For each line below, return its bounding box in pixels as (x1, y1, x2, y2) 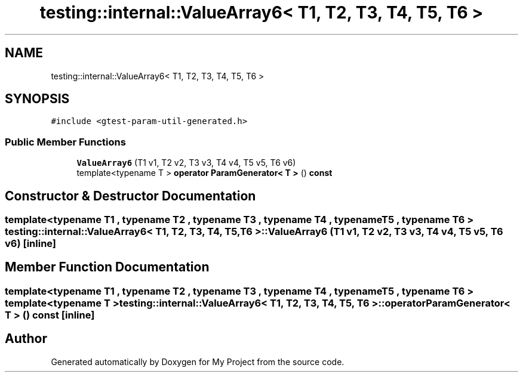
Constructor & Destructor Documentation (5, 188, 256, 203)
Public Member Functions (5, 135, 126, 148)
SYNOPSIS (5, 91, 70, 107)
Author (5, 331, 47, 347)
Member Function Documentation (5, 259, 210, 275)
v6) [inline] (5, 237, 57, 250)
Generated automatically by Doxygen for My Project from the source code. (51, 356, 344, 367)
